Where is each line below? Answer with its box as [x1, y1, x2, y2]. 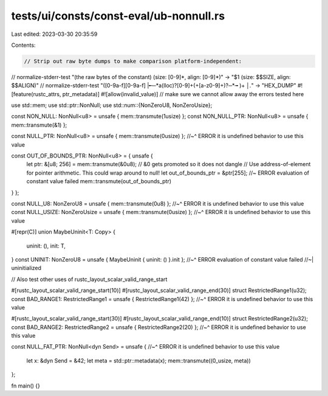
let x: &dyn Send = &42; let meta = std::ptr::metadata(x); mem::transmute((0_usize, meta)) [26, 356, 251, 364]
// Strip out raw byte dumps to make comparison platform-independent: [24, 58, 242, 64]
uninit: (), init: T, [26, 242, 66, 249]
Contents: [11, 41, 36, 49]
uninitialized [11, 265, 42, 272]
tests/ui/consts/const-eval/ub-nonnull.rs [11, 9, 225, 23]
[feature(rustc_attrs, [11, 90, 61, 97]
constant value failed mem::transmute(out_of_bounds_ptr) [26, 178, 172, 185]
